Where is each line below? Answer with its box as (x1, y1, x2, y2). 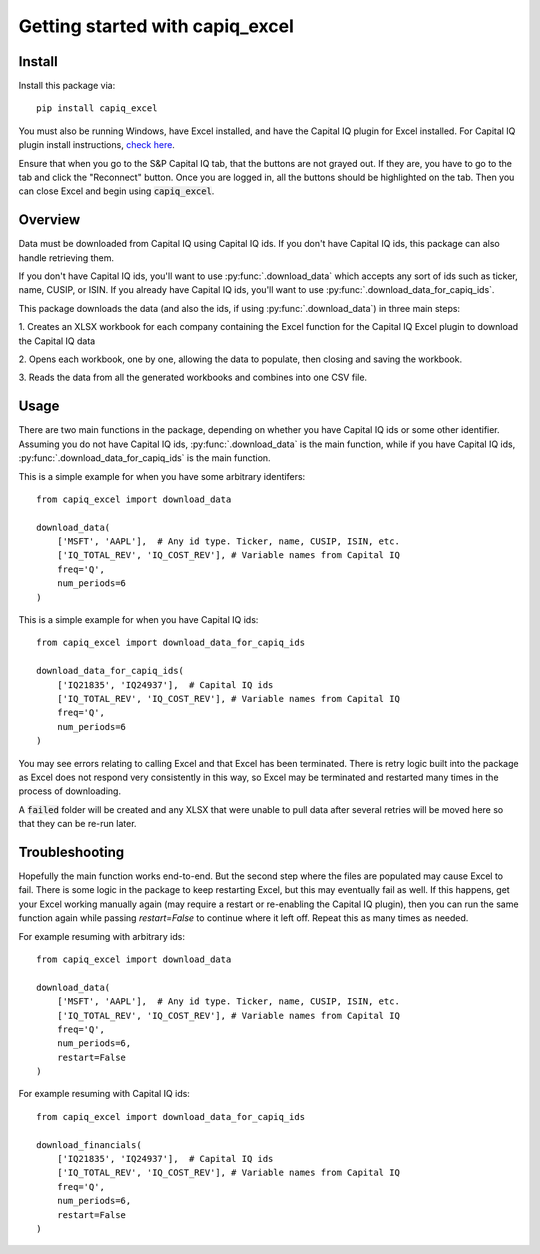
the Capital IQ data (18, 335, 96, 347)
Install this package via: (18, 80, 116, 92)
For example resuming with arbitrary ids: (18, 930, 185, 942)
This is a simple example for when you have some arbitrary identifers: (18, 470, 306, 482)
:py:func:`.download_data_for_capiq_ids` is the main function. (18, 452, 271, 464)
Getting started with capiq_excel (18, 15, 295, 37)
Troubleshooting (18, 843, 125, 860)
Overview (18, 211, 81, 229)
